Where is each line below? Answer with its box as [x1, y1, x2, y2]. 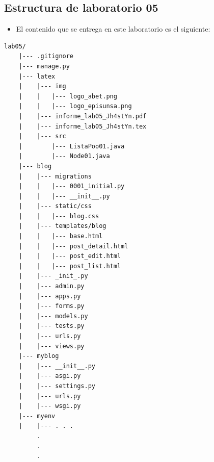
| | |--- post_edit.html [18, 252, 121, 260]
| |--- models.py [18, 312, 88, 320]
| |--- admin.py [18, 283, 85, 290]
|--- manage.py [18, 62, 70, 70]
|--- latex [18, 72, 56, 80]
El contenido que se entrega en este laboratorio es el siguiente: [16, 23, 210, 34]
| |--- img [18, 83, 66, 90]
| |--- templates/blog [18, 222, 106, 230]
